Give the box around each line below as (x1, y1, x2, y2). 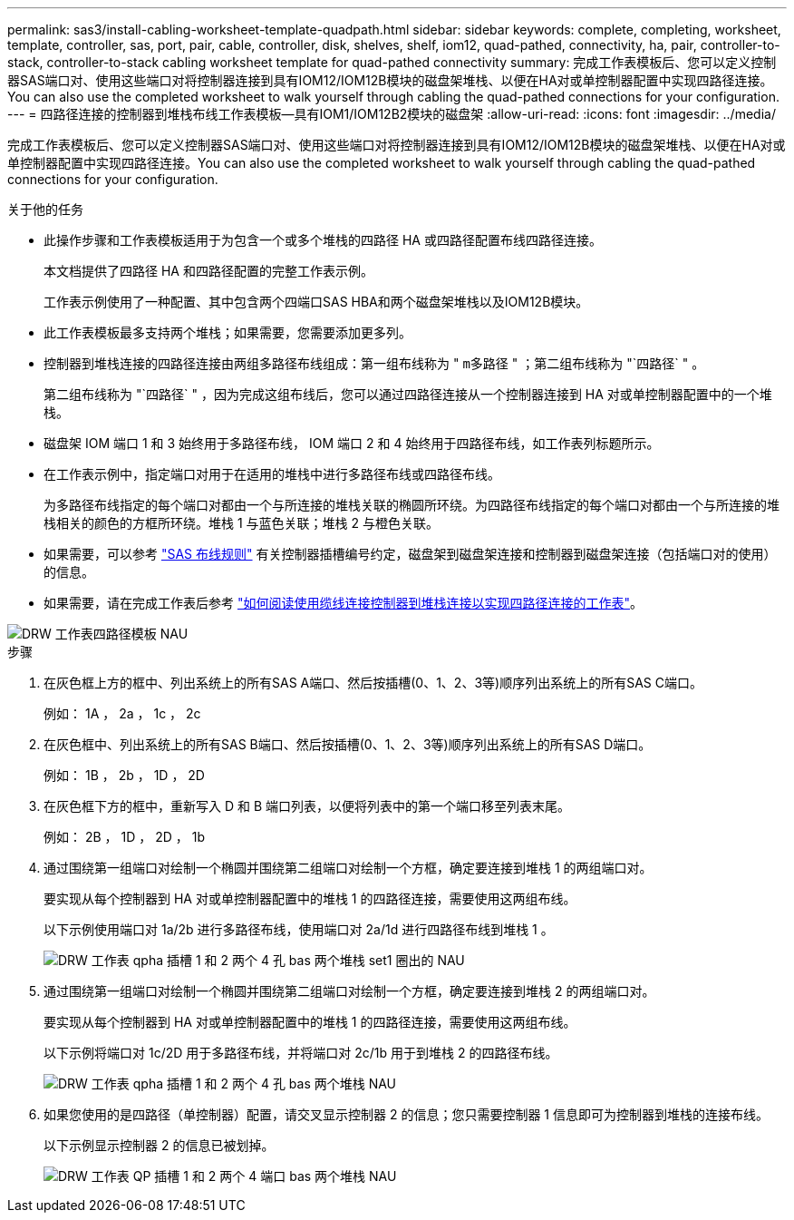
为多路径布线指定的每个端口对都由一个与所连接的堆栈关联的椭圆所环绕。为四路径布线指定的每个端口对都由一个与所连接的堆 (44, 497, 779, 512)
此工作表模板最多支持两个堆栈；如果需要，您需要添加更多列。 (44, 325, 412, 340)
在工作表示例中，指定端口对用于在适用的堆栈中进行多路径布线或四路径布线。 (44, 466, 500, 482)
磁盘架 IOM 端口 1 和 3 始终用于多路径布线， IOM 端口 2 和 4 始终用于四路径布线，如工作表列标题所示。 (44, 435, 660, 451)
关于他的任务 (7, 201, 83, 217)
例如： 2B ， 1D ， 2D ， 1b (44, 829, 205, 844)
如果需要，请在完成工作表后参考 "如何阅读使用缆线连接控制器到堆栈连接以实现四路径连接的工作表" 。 (44, 595, 643, 610)
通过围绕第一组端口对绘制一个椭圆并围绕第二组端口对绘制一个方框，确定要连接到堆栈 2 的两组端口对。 (44, 983, 655, 999)
